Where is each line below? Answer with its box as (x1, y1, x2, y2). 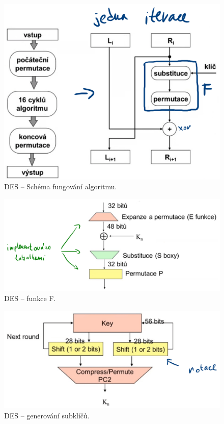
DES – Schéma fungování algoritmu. (4, 181, 117, 192)
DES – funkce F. (4, 292, 56, 303)
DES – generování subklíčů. (4, 410, 90, 421)
